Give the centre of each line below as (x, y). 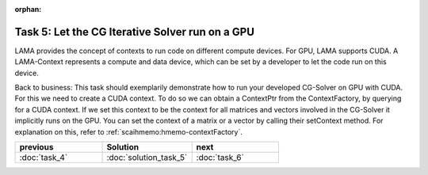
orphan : (28, 9)
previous (36, 147)
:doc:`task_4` (44, 158)
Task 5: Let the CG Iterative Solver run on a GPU (135, 32)
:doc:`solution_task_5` (147, 158)
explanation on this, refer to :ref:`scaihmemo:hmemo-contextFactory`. (129, 131)
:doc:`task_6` (220, 158)
